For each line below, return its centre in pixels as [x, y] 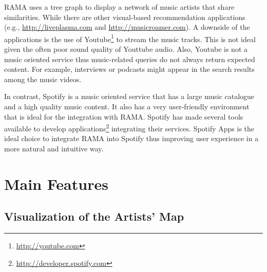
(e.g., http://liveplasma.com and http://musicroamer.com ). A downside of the [127, 27]
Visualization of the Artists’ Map [94, 216]
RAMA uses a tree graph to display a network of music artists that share [119, 7]
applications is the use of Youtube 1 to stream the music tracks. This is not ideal [130, 38]
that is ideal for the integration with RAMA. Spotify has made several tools [124, 116]
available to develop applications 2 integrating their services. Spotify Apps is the [129, 128]
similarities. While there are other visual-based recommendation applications [125, 17]
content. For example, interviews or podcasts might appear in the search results [129, 69]
